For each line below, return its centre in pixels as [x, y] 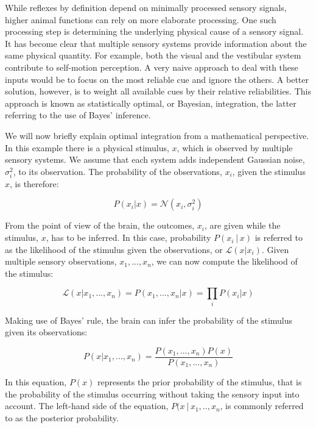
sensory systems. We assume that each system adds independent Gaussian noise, [155, 159]
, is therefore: [34, 183]
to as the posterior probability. [62, 417]
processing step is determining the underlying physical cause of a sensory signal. [154, 31]
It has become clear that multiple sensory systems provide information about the [156, 43]
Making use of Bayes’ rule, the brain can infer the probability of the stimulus [149, 320]
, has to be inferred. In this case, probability [128, 237]
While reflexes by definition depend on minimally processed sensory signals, [146, 7]
